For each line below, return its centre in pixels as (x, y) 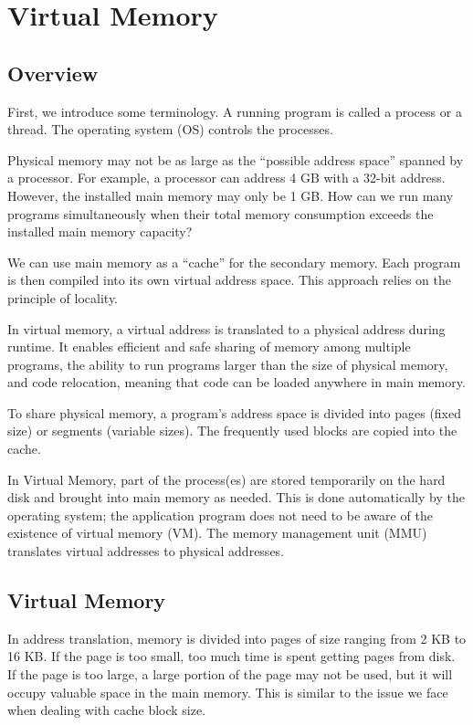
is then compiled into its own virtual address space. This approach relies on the (230, 280)
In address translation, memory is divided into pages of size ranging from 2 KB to (237, 638)
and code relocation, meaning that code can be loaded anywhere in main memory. (236, 382)
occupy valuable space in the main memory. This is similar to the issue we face (228, 692)
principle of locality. (63, 297)
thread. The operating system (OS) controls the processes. (170, 129)
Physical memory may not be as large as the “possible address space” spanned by (236, 159)
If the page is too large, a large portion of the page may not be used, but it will (230, 674)
